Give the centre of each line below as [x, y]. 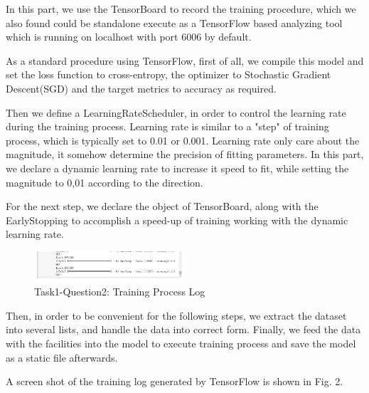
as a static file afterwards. [62, 357]
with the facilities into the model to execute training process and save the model [181, 344]
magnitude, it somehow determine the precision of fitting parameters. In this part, [185, 154]
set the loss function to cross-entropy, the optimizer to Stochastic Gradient [169, 74]
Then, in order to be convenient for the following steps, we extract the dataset [176, 315]
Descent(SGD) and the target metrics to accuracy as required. [141, 88]
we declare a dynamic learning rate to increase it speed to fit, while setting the [177, 168]
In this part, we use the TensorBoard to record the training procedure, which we [181, 9]
